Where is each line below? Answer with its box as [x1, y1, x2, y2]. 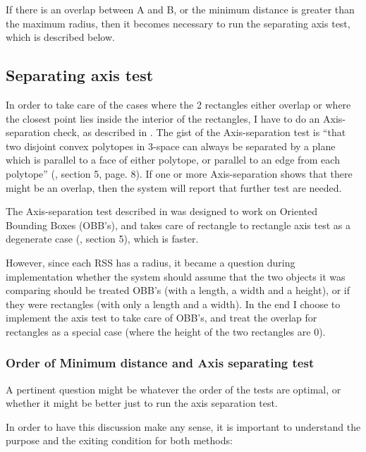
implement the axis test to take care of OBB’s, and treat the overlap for [6, 310, 317, 325]
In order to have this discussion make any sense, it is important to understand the [6, 419, 361, 434]
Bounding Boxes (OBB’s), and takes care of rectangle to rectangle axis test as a [6, 217, 350, 232]
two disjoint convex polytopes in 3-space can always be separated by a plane [6, 138, 336, 153]
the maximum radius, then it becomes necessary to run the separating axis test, [6, 16, 350, 30]
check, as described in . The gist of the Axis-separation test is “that [53, 125, 346, 140]
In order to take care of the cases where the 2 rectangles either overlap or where [6, 97, 351, 111]
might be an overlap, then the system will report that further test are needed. [6, 180, 342, 195]
